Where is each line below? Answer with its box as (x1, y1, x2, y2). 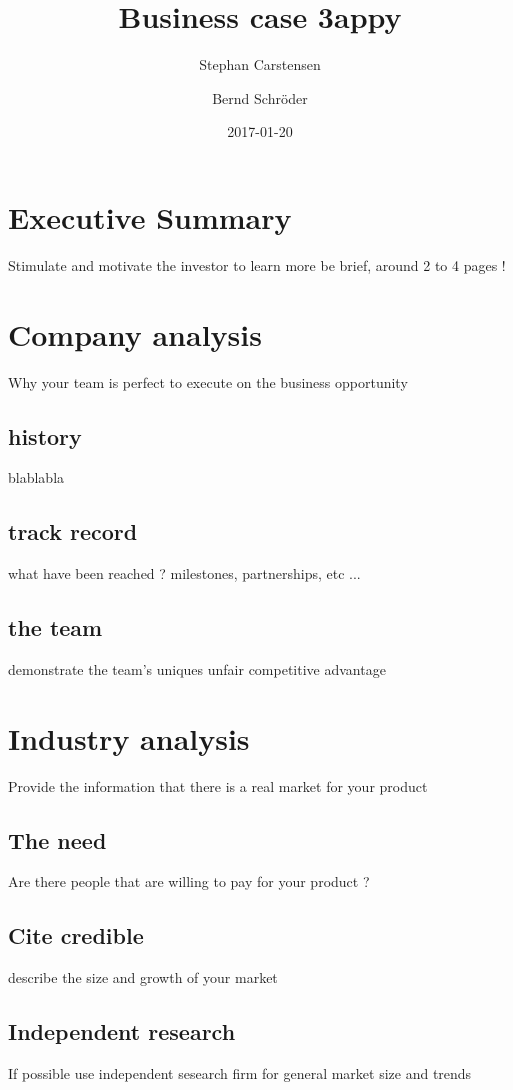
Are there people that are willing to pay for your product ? (8, 871, 370, 892)
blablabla (8, 467, 65, 488)
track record (8, 516, 138, 547)
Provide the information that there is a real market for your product (8, 775, 428, 796)
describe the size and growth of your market (8, 967, 278, 988)
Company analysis (8, 313, 262, 354)
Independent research (8, 1016, 236, 1047)
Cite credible (8, 920, 144, 951)
